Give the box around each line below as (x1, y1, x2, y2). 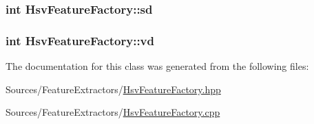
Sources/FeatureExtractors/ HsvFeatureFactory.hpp (6, 82, 221, 96)
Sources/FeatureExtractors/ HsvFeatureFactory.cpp (6, 105, 220, 119)
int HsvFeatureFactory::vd (6, 32, 154, 49)
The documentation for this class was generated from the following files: (6, 59, 309, 73)
